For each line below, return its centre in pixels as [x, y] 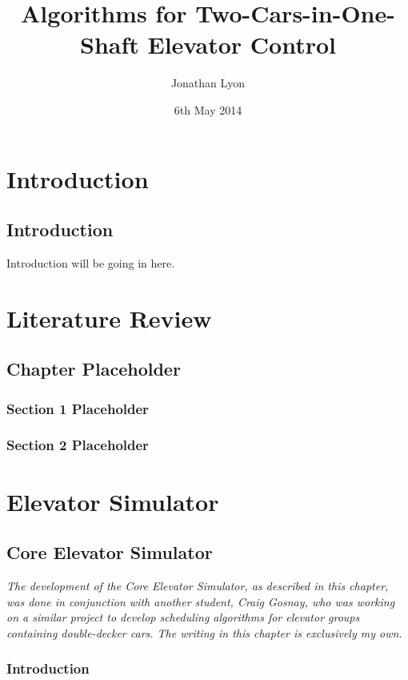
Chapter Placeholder [94, 369]
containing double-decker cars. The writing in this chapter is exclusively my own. [204, 632]
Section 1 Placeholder [78, 408]
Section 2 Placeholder [78, 445]
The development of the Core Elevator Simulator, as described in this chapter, [198, 585]
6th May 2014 [208, 109]
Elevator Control [242, 44]
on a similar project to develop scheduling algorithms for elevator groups [183, 617]
